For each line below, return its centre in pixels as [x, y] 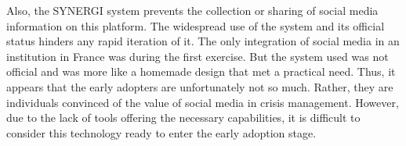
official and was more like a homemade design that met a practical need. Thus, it [201, 71]
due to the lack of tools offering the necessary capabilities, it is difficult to [183, 118]
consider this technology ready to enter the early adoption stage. [161, 132]
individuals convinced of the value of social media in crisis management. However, [203, 102]
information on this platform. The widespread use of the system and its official [196, 25]
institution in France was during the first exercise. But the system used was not [198, 56]
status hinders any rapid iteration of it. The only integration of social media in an [203, 41]
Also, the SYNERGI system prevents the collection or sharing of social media [192, 10]
